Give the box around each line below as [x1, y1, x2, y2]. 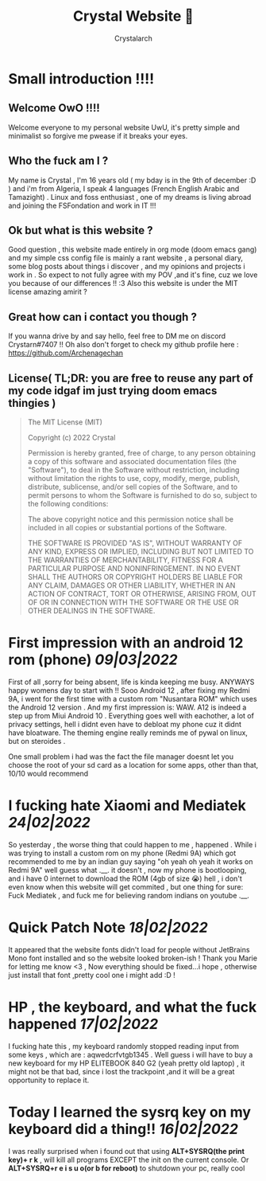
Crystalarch [114, 33, 153, 43]
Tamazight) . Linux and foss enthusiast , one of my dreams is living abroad [8, 192, 252, 201]
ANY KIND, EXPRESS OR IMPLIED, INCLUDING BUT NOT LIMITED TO [27, 547, 254, 556]
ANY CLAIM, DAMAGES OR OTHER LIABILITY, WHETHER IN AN [27, 581, 236, 590]
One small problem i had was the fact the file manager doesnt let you [8, 752, 234, 761]
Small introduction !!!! [8, 69, 155, 88]
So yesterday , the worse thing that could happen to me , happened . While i [8, 839, 256, 849]
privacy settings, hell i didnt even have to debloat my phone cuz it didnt [8, 719, 242, 729]
